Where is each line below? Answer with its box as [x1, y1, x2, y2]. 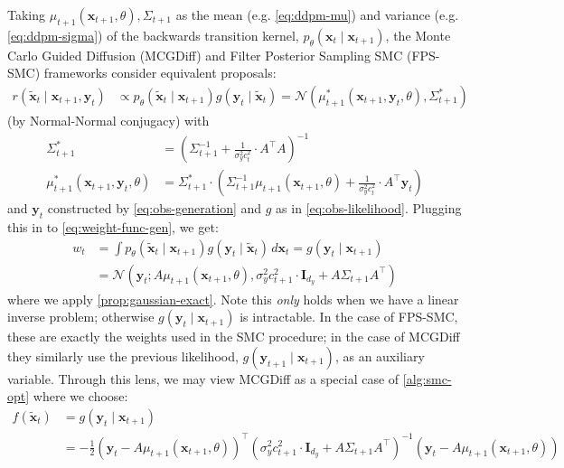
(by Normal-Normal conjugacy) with [7, 111, 210, 130]
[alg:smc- [402, 369, 452, 388]
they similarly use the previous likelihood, [7, 346, 239, 365]
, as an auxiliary [334, 346, 425, 365]
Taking [7, 5, 46, 23]
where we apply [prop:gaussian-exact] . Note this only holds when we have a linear [7, 289, 459, 308]
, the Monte [385, 25, 451, 44]
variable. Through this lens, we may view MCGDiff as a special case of [7, 369, 399, 388]
